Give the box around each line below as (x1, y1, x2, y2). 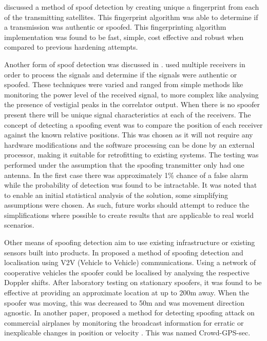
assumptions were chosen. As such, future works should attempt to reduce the (4, 199, 250, 210)
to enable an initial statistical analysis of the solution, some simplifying (4, 189, 228, 200)
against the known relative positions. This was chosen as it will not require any (4, 129, 253, 140)
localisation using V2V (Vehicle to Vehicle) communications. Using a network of (4, 257, 256, 268)
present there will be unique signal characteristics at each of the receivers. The (4, 109, 251, 119)
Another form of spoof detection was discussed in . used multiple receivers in (4, 58, 245, 69)
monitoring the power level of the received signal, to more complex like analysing (4, 89, 259, 99)
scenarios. (4, 219, 34, 230)
